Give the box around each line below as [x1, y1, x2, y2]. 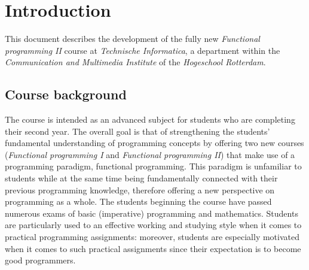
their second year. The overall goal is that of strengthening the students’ [5, 125, 270, 137]
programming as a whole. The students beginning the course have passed [5, 195, 272, 208]
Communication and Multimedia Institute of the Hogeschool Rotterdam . [5, 56, 266, 68]
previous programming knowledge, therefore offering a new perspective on [5, 183, 275, 196]
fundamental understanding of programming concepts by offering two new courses [5, 136, 304, 149]
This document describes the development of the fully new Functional [5, 32, 260, 45]
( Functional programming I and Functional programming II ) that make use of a [5, 148, 295, 160]
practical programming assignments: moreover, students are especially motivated [5, 230, 299, 243]
